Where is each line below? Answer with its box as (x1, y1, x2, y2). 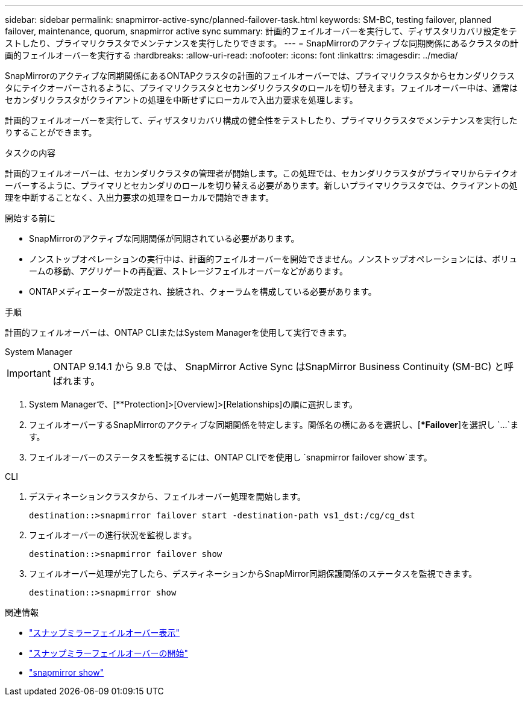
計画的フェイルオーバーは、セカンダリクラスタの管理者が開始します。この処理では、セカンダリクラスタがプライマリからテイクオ (5, 168, 518, 178)
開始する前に (5, 213, 55, 223)
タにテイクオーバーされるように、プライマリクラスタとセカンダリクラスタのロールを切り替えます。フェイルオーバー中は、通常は (5, 83, 518, 93)
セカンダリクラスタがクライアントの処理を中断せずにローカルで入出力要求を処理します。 (5, 95, 358, 105)
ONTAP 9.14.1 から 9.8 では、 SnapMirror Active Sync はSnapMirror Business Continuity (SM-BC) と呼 (52, 360, 514, 373)
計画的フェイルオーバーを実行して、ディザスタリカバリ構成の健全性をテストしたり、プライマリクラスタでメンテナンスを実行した (5, 115, 518, 125)
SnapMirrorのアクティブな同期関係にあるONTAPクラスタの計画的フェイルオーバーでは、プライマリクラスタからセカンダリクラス (5, 71, 515, 81)
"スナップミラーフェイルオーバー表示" (29, 627, 180, 638)
